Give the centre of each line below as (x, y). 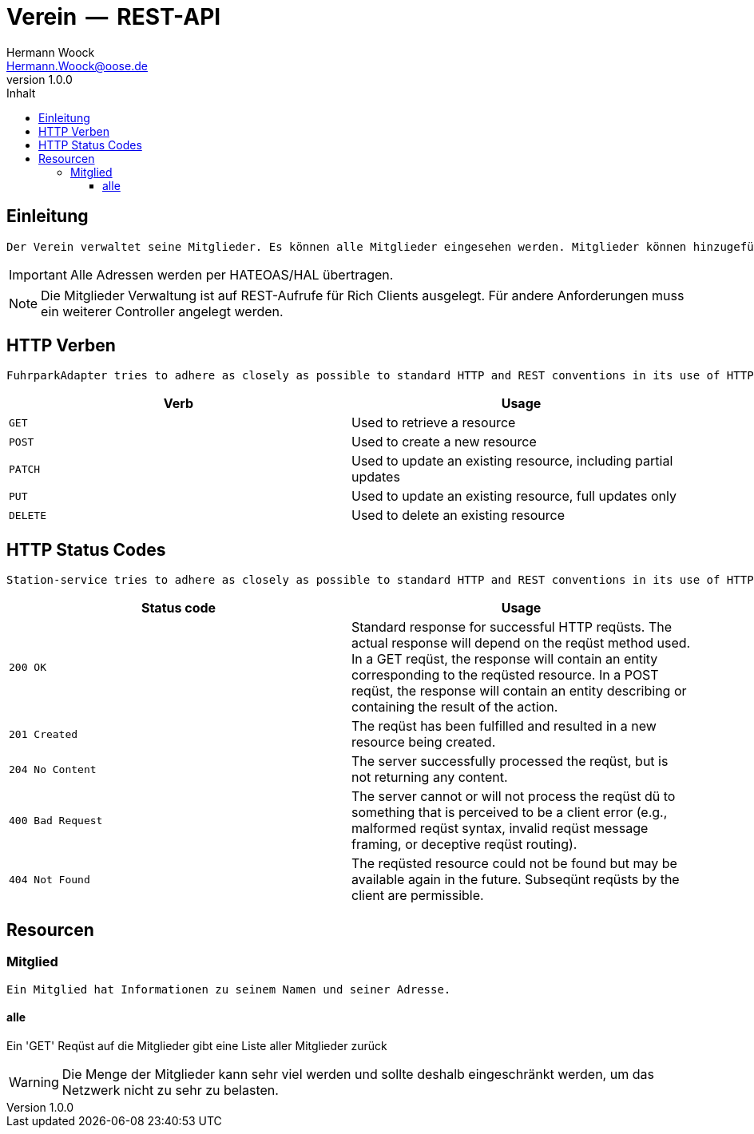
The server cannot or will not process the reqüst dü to (514, 797)
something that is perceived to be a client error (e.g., (510, 813)
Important (38, 274)
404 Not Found (50, 879)
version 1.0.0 (40, 79)
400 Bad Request (56, 820)
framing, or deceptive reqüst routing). (464, 845)
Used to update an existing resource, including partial (512, 461)
